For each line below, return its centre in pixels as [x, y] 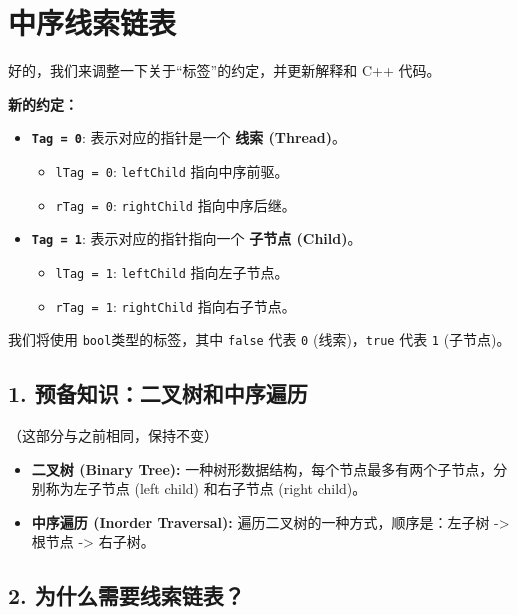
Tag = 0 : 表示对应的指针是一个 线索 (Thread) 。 [188, 137]
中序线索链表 [92, 22]
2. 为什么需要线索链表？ [126, 595]
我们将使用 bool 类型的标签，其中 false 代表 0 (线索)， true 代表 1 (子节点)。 [259, 339]
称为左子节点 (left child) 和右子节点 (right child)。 [206, 488]
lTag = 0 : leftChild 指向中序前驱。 [172, 170]
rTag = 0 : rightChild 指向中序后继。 [175, 204]
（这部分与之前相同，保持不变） [113, 435]
